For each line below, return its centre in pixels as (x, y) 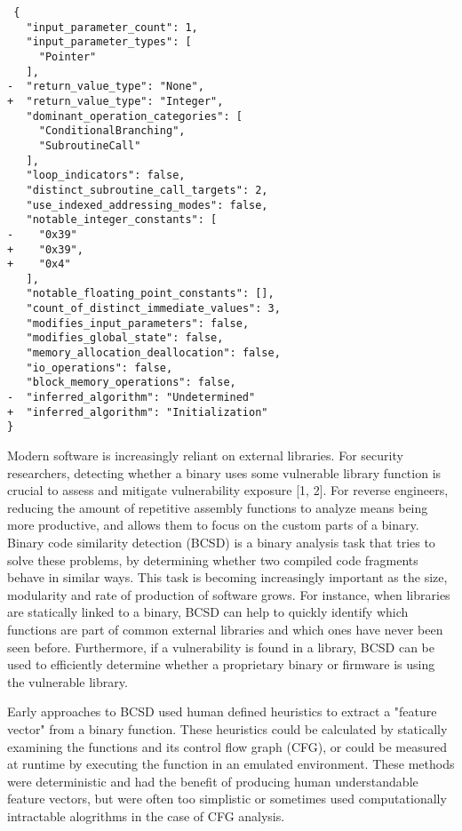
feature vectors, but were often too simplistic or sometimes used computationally (227, 799)
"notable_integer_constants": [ (122, 220)
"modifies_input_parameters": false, (138, 323)
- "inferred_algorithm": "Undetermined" (131, 398)
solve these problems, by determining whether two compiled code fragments (213, 559)
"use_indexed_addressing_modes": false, (147, 205)
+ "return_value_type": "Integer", (115, 101)
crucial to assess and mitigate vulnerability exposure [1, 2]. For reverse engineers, (228, 490)
